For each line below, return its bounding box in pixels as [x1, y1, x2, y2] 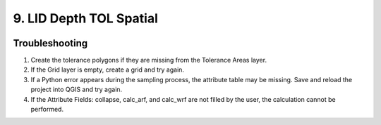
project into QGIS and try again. [30, 85, 123, 94]
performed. [30, 105, 64, 114]
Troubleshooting [13, 37, 88, 49]
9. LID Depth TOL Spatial [13, 11, 159, 26]
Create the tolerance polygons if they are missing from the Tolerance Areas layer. [30, 56, 267, 65]
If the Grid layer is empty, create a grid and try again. [30, 65, 185, 74]
